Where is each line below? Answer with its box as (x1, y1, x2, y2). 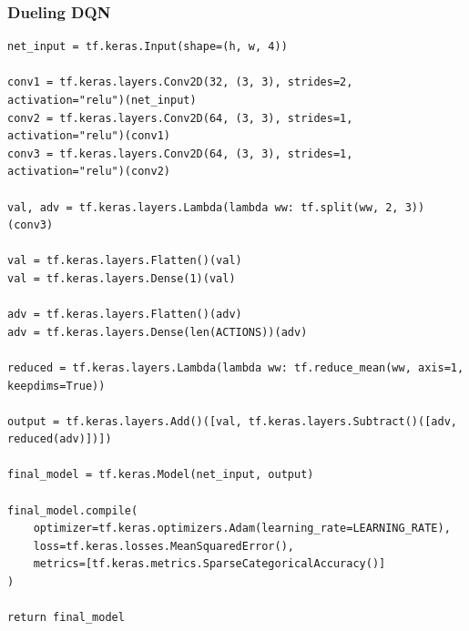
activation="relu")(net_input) (7, 94, 197, 107)
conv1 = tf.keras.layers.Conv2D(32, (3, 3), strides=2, (7, 76, 353, 89)
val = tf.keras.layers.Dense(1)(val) (7, 271, 236, 285)
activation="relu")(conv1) (7, 129, 170, 143)
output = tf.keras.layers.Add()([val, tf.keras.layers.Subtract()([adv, (7, 414, 457, 428)
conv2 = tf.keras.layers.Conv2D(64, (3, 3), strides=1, (7, 111, 353, 125)
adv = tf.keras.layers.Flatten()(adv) (7, 308, 242, 321)
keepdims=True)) (7, 379, 106, 392)
